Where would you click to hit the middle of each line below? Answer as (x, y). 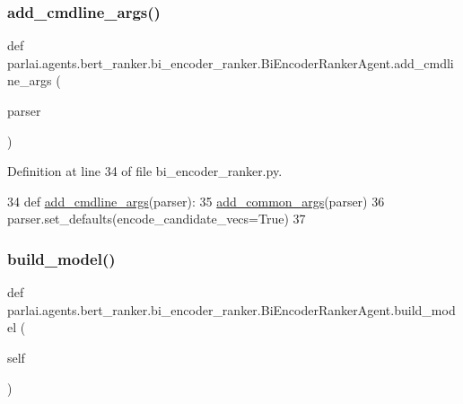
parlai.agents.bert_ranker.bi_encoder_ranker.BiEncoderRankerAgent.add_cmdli (231, 62)
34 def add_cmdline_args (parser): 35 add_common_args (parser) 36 (196, 201)
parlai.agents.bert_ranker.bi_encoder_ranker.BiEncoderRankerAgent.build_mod (231, 309)
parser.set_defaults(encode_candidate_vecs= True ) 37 (157, 219)
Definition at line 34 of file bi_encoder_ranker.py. (145, 171)
